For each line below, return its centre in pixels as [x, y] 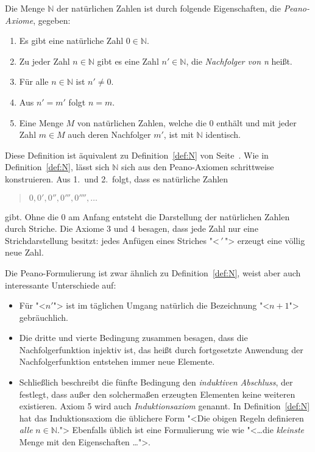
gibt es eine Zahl [128, 61]
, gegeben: [52, 20]
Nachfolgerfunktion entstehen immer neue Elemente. [117, 361]
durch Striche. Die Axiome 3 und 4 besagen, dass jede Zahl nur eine [132, 228]
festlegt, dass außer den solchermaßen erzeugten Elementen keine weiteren [157, 394]
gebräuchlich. [44, 317]
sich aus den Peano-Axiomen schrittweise [198, 167]
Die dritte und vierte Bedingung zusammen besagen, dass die [133, 338]
